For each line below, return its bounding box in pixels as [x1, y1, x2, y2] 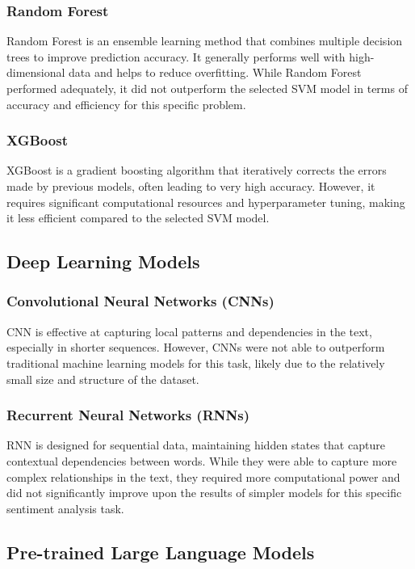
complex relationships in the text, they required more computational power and [6, 468, 400, 485]
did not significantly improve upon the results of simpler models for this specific [6, 484, 402, 501]
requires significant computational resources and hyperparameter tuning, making [6, 193, 405, 210]
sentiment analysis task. [6, 499, 124, 516]
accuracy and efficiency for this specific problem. [6, 95, 246, 112]
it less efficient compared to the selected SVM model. [6, 209, 270, 226]
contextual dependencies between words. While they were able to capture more [6, 452, 397, 469]
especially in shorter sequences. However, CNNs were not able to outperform [6, 339, 385, 356]
